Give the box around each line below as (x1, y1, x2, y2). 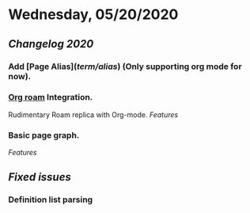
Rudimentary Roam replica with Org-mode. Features (8, 109, 179, 120)
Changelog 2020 (8, 37, 94, 51)
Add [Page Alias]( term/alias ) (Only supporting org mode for (8, 61, 243, 72)
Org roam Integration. (8, 92, 93, 103)
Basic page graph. (8, 129, 80, 140)
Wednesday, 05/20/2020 (8, 6, 179, 24)
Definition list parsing (8, 194, 93, 205)
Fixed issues (8, 170, 71, 184)
